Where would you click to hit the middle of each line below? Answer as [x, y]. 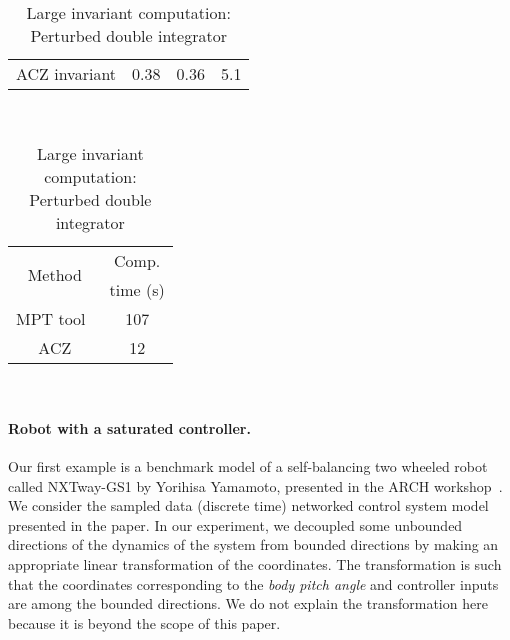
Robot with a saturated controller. [129, 427]
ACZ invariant [66, 73]
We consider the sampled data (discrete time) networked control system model [248, 505]
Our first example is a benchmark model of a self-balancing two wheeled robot [248, 465]
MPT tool [51, 318]
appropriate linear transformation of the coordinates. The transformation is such [255, 563]
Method [54, 275]
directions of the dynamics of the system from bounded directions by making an [253, 544]
